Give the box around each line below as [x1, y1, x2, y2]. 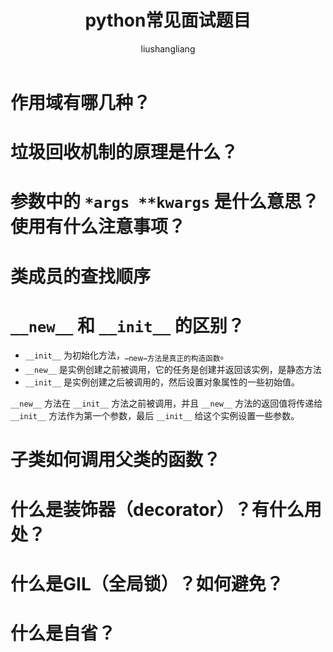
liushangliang [140, 42, 196, 55]
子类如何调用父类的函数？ [10, 449, 222, 471]
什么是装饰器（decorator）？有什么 [10, 498, 305, 521]
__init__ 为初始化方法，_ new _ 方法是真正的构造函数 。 [24, 349, 230, 364]
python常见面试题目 [84, 9, 252, 32]
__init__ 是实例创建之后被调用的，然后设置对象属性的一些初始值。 [24, 376, 301, 388]
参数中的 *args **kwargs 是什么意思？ [10, 191, 320, 213]
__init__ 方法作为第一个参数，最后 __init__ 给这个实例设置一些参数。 [10, 410, 300, 422]
